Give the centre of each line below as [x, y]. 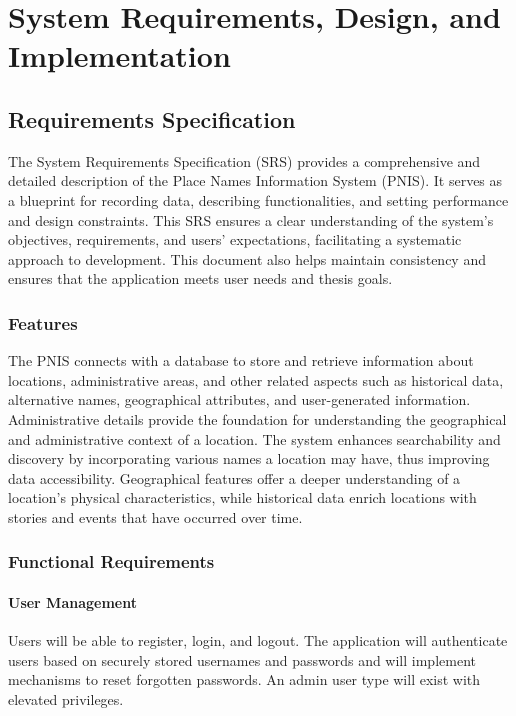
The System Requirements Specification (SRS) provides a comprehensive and [244, 160]
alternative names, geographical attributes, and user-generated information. [239, 399]
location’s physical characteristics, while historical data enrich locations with [242, 497]
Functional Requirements [111, 561]
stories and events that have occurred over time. [155, 516]
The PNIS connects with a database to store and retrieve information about [241, 360]
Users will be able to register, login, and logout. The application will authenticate [258, 640]
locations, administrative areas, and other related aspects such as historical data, [256, 379]
